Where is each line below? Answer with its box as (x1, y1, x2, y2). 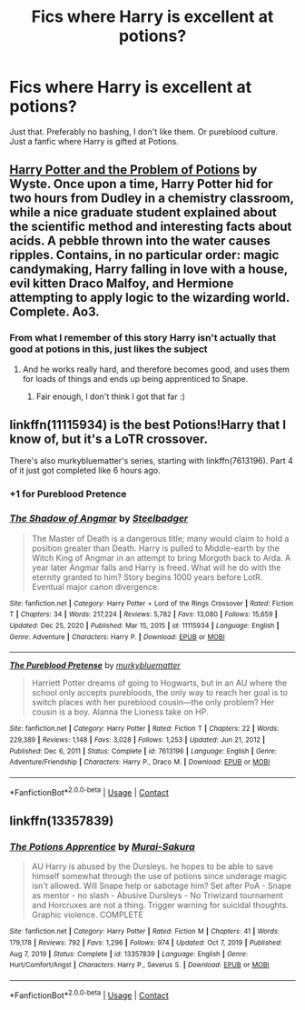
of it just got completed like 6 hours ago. (9, 465, 161, 476)
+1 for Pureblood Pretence (9, 488, 127, 501)
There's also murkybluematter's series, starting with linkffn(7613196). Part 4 (9, 455, 293, 466)
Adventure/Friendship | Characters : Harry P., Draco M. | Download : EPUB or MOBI (9, 757, 271, 767)
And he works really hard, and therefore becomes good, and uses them (22, 364, 290, 375)
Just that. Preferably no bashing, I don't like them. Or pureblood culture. (9, 125, 279, 137)
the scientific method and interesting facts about (9, 219, 292, 235)
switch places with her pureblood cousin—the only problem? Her (31, 697, 275, 708)
